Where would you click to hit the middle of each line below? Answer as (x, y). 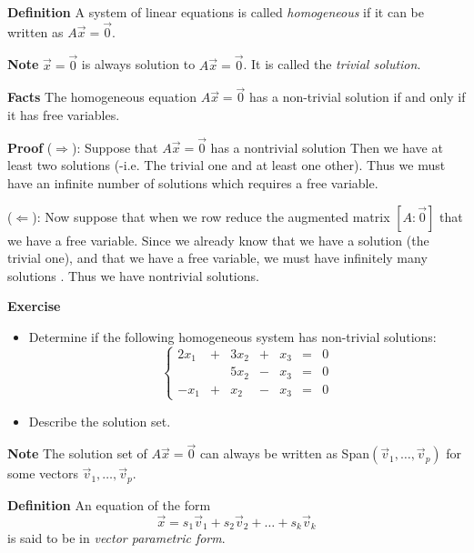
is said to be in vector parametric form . (116, 538)
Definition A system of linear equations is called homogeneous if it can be (216, 12)
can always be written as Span (284, 453)
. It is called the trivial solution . (332, 64)
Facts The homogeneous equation (102, 97)
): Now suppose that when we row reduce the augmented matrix (211, 216)
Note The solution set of (77, 453)
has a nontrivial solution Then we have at (327, 147)
